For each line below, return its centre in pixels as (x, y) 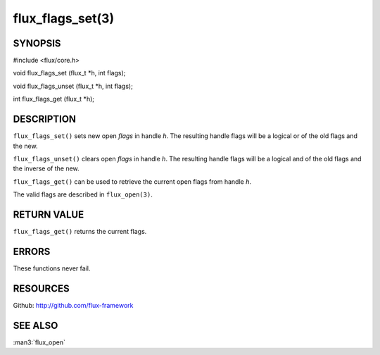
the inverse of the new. (46, 168)
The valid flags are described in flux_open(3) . (83, 194)
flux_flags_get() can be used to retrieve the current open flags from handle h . (132, 181)
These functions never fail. (52, 268)
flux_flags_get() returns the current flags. (80, 231)
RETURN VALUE (49, 214)
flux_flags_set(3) (64, 18)
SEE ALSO (36, 325)
